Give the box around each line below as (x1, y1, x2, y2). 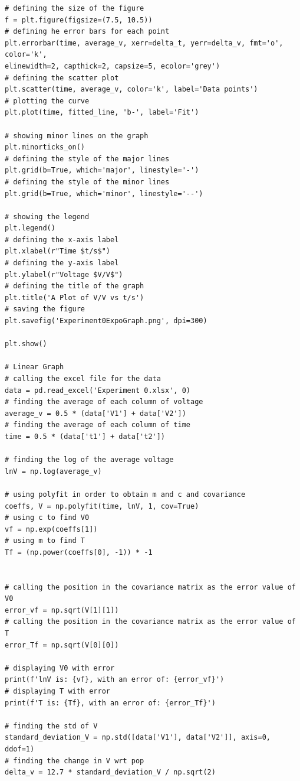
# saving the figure (5, 305, 85, 314)
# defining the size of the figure (5, 4, 144, 12)
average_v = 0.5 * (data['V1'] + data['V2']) (5, 409, 186, 418)
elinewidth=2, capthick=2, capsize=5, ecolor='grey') (5, 61, 220, 70)
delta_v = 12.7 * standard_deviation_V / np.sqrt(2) (5, 768, 216, 777)
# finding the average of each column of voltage (5, 398, 203, 406)
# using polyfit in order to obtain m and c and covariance (5, 490, 246, 499)
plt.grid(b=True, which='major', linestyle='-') (5, 166, 199, 175)
